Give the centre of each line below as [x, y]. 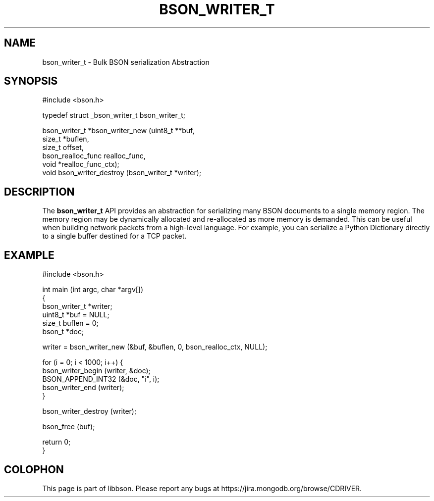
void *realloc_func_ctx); [81, 164]
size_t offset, [63, 148]
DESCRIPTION [39, 192]
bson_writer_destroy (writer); [89, 411]
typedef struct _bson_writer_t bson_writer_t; [114, 115]
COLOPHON [34, 469]
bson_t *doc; [63, 332]
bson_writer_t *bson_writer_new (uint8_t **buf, [118, 131]
